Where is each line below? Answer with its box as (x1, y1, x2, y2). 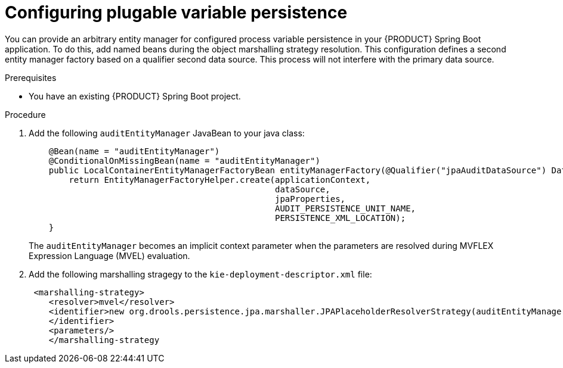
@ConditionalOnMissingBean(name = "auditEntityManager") (48, 155, 320, 166)
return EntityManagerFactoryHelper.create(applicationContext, (69, 174, 371, 185)
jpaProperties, (275, 194, 346, 204)
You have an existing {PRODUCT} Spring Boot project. (29, 91, 241, 101)
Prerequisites (5, 72, 57, 83)
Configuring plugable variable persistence (5, 2, 348, 23)
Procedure (5, 109, 46, 120)
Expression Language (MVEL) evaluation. (29, 250, 190, 261)
